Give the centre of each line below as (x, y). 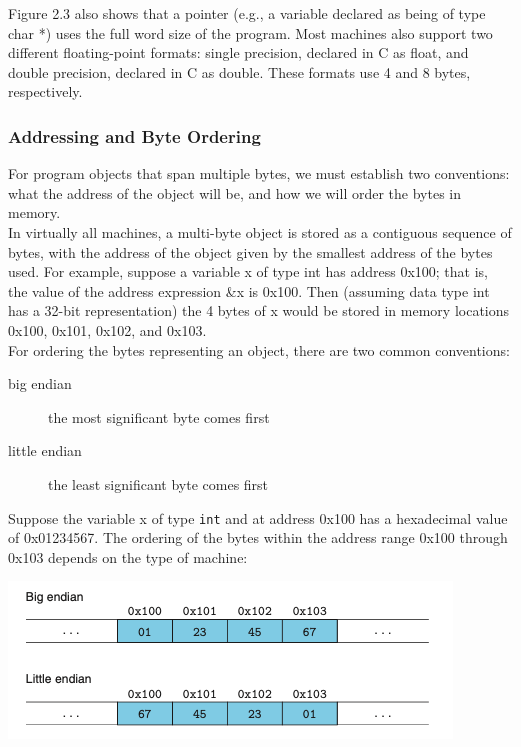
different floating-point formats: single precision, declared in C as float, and (238, 52)
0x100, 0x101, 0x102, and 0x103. (107, 329)
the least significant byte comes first (158, 483)
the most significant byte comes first (159, 416)
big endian (40, 383)
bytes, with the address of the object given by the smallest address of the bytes (250, 251)
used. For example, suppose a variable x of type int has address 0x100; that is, (248, 271)
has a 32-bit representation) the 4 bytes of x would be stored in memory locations (259, 310)
